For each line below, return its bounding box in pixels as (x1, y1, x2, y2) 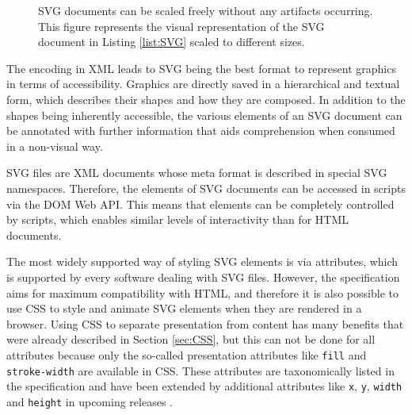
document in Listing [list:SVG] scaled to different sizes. (38, 33, 305, 50)
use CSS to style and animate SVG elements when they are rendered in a (6, 300, 362, 317)
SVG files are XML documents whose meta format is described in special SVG (6, 164, 387, 181)
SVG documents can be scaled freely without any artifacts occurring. (38, 2, 373, 18)
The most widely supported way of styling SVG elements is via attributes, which (6, 253, 399, 270)
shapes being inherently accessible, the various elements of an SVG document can (6, 106, 402, 123)
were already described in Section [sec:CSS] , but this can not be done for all (6, 331, 376, 348)
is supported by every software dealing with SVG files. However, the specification (6, 268, 400, 285)
